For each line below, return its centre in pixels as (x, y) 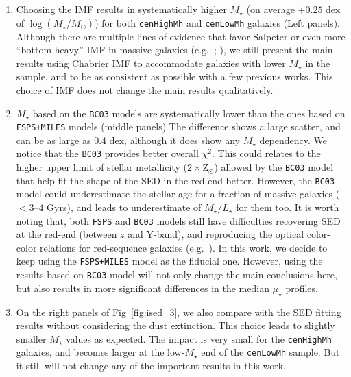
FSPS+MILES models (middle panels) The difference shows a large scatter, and (178, 126)
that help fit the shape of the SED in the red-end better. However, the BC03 (175, 180)
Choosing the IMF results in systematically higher (121, 9)
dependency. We (293, 139)
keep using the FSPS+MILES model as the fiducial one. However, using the (169, 261)
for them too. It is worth (288, 207)
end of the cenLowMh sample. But (270, 352)
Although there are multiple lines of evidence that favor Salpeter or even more (181, 36)
